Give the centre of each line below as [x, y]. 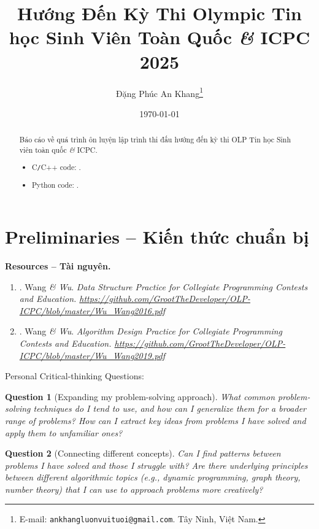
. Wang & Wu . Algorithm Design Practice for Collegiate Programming [151, 331]
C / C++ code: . [56, 167]
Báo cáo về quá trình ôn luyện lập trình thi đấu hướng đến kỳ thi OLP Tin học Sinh [155, 140]
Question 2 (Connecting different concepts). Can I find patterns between [143, 453]
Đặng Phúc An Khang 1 [159, 92]
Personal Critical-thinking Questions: [75, 376]
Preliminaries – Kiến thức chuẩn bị [157, 237]
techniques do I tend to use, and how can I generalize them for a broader [170, 408]
